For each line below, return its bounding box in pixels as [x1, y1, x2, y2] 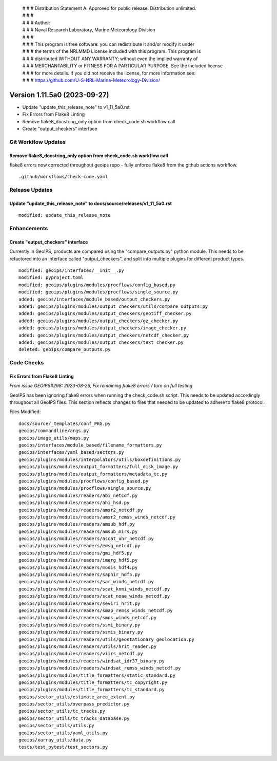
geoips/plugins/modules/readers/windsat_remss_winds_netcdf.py [18, 665, 181, 671]
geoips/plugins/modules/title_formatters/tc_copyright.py [18, 679, 168, 685]
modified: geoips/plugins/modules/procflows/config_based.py [18, 282, 175, 288]
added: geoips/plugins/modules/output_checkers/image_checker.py [18, 325, 187, 331]
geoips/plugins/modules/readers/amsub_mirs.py [18, 528, 138, 534]
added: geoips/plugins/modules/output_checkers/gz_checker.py [18, 318, 179, 324]
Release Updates [9, 187, 53, 194]
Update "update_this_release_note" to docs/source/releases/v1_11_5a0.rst [9, 200, 172, 207]
